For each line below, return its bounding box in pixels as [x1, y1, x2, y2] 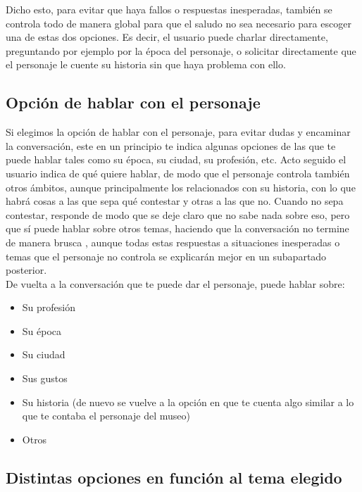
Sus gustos [22, 371, 68, 386]
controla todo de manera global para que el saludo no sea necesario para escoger [6, 15, 351, 30]
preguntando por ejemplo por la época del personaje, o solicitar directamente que [6, 43, 356, 58]
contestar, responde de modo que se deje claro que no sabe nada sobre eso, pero [6, 207, 350, 222]
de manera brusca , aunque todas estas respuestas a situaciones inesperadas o [6, 234, 340, 249]
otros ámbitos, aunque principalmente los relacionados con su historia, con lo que [6, 179, 356, 194]
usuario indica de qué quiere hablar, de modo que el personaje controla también [6, 165, 350, 180]
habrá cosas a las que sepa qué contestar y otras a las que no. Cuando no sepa [6, 194, 344, 208]
